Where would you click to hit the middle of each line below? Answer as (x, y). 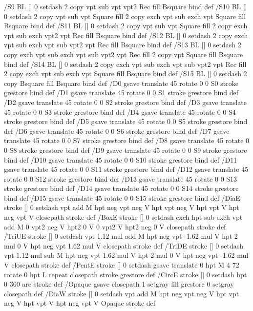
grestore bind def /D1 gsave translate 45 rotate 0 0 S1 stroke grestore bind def (121, 93)
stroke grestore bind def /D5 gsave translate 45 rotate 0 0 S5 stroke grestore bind (126, 121)
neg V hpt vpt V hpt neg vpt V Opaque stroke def (80, 303)
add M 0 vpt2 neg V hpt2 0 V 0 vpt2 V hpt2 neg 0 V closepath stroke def (115, 226)
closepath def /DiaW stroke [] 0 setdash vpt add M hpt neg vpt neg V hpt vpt (122, 293)
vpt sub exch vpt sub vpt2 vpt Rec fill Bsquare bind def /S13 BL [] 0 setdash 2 (123, 45)
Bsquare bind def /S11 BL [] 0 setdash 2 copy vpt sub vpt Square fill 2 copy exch (126, 26)
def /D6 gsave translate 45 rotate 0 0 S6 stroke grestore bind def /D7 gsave (117, 131)
